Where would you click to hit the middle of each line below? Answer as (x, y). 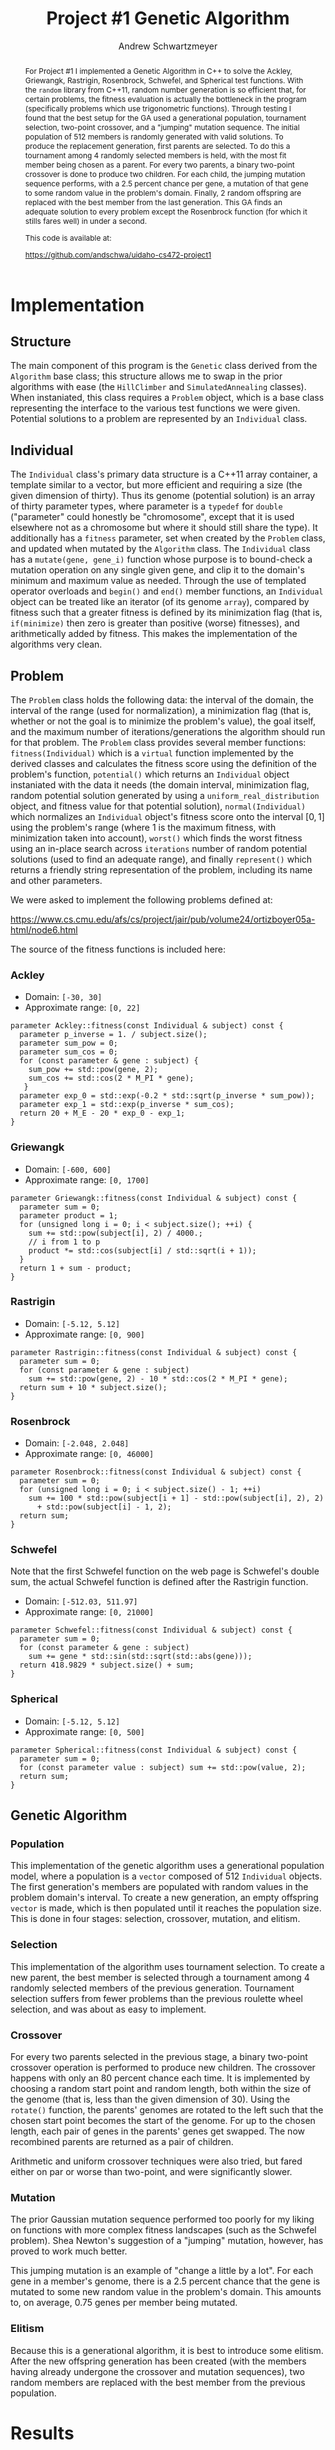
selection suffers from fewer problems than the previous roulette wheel (156, 1998)
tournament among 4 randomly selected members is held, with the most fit (155, 155)
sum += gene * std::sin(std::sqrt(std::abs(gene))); (140, 1657)
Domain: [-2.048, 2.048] (77, 1443)
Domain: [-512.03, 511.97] (81, 1601)
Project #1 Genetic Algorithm (168, 18)
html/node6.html (44, 929)
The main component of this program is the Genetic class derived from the (164, 366)
